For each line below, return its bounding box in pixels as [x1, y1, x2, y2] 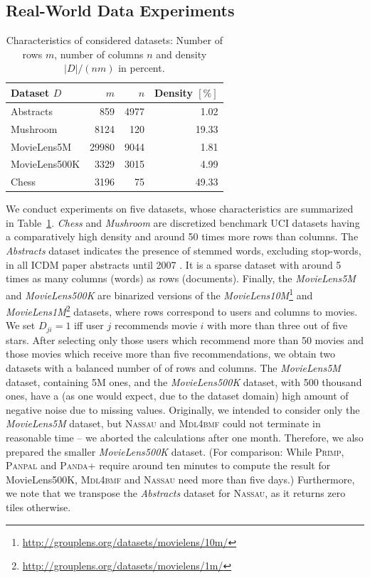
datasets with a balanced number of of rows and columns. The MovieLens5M [6, 360, 341, 375]
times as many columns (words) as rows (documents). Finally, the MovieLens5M [6, 271, 356, 286]
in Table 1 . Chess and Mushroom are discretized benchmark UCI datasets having [6, 215, 360, 230]
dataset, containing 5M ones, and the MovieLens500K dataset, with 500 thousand [6, 374, 362, 389]
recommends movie [114, 318, 197, 333]
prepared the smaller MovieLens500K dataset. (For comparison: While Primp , [6, 444, 344, 459]
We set [6, 318, 36, 333]
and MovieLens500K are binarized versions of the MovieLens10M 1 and [6, 285, 313, 302]
